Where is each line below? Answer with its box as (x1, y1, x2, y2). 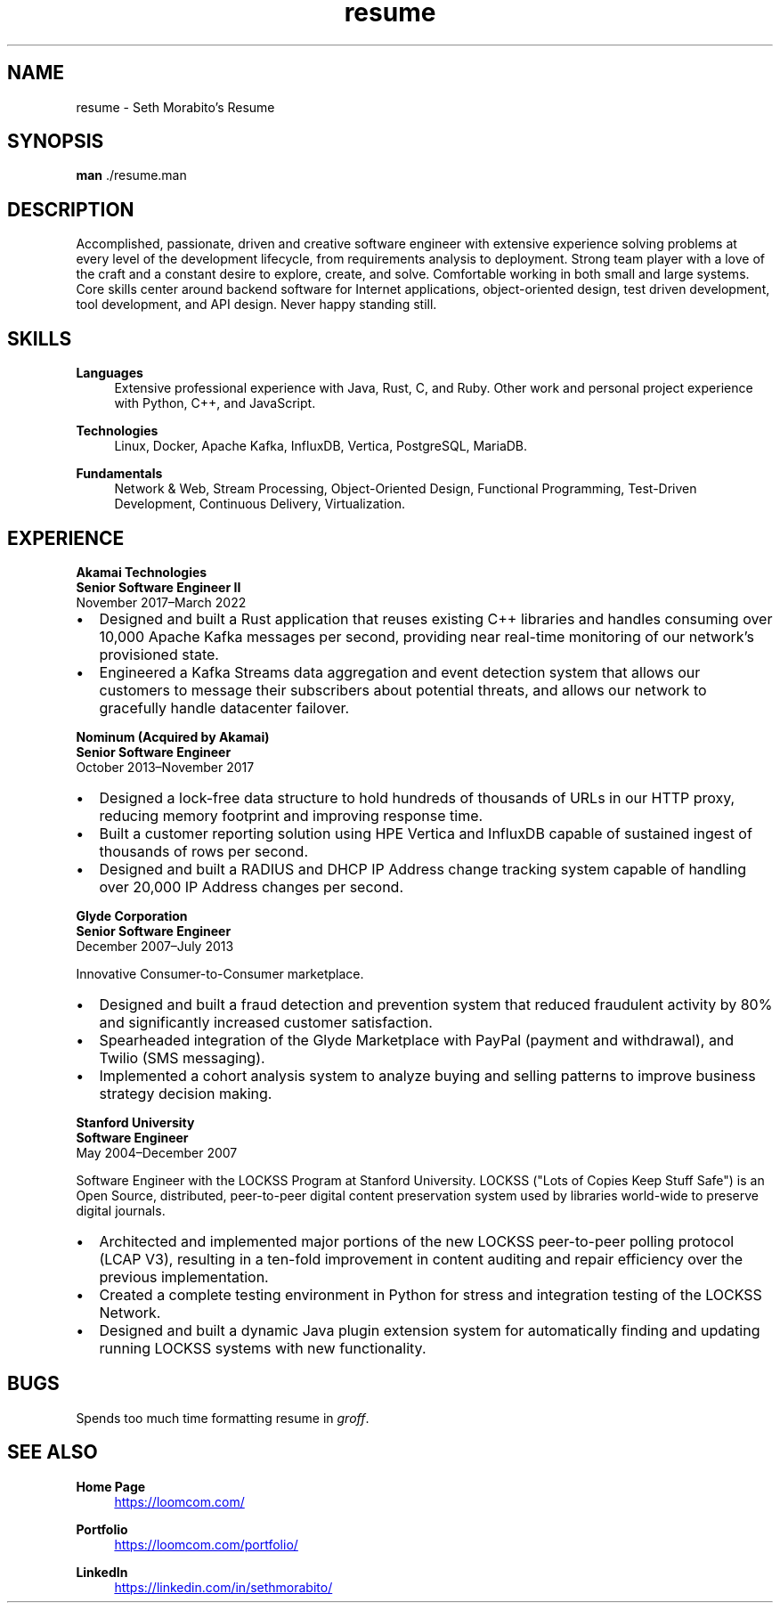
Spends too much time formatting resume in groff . (76, 1410, 370, 1426)
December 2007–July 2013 (76, 938, 234, 954)
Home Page (76, 1478, 146, 1494)
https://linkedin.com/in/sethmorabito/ (114, 1579, 333, 1595)
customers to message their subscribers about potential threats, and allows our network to (99, 680, 707, 699)
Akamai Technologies (76, 564, 207, 580)
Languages (76, 365, 143, 381)
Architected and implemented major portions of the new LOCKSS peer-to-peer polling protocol (99, 1232, 735, 1250)
